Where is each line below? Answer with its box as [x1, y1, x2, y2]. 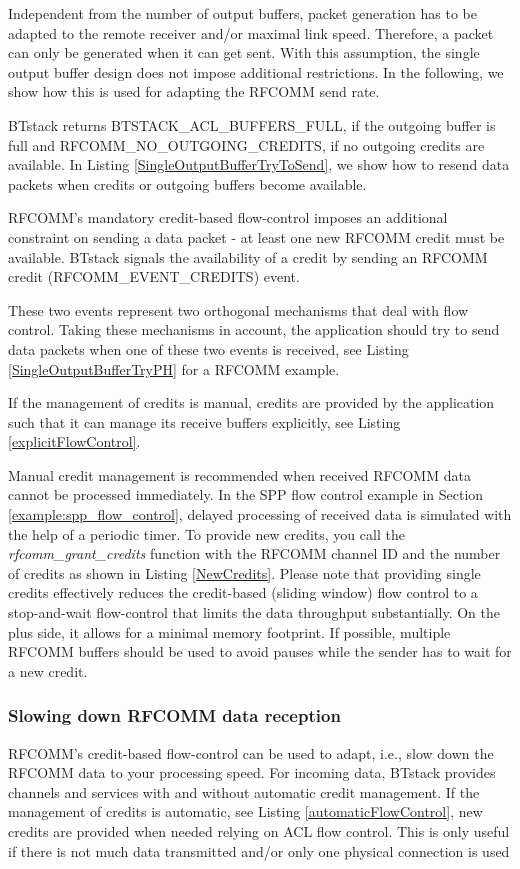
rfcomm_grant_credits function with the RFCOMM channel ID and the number [8, 543, 501, 564]
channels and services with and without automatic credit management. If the [8, 781, 480, 802]
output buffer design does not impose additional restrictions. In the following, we [8, 61, 504, 82]
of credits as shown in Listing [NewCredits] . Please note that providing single [8, 562, 481, 583]
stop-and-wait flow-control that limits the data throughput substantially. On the [8, 602, 501, 623]
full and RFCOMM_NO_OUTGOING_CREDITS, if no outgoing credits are [8, 134, 485, 155]
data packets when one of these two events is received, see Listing [8, 338, 409, 359]
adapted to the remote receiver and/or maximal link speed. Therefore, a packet [8, 22, 494, 43]
